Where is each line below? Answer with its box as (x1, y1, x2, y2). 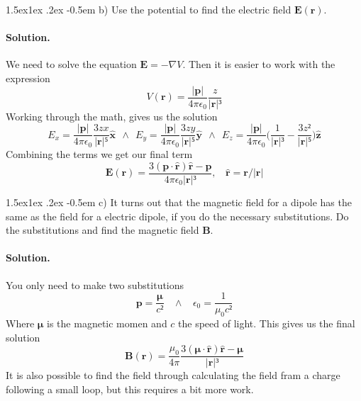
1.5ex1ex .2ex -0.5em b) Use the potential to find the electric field (6, 2, 291, 16)
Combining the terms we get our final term (6, 147, 193, 162)
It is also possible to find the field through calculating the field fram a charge (6, 368, 340, 383)
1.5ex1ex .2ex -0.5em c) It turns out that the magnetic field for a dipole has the (6, 194, 352, 209)
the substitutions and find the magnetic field (6, 222, 199, 237)
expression (6, 70, 50, 85)
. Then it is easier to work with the (182, 57, 335, 72)
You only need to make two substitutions (6, 277, 184, 292)
